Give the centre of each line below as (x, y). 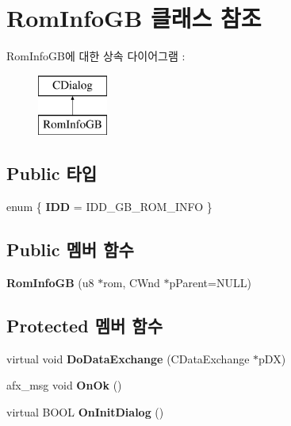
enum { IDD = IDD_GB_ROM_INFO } (109, 207)
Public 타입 (52, 173)
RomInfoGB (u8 (50, 282)
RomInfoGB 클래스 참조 (134, 18)
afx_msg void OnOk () (64, 385)
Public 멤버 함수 (70, 249)
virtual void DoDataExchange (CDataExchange (128, 358)
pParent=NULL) (210, 282)
